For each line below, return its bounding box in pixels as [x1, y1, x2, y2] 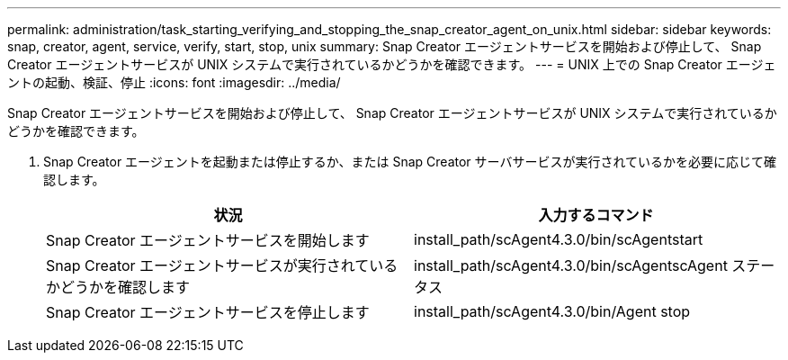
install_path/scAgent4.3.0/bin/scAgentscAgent [414, 256, 728, 274]
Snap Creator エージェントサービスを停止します [46, 303, 370, 321]
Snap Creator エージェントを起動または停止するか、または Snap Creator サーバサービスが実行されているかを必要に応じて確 [43, 154, 777, 169]
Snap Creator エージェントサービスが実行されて [46, 256, 370, 274]
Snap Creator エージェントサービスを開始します [46, 231, 370, 249]
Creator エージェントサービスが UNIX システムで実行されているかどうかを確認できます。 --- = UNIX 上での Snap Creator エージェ [7, 57, 776, 72]
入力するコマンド [538, 206, 654, 224]
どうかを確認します [60, 278, 191, 296]
